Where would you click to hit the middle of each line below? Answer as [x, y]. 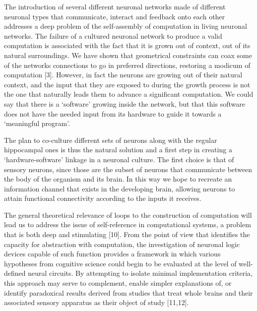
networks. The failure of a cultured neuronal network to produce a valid [113, 35]
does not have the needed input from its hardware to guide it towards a [113, 113]
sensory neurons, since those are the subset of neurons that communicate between [128, 169]
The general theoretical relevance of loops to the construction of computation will [128, 215]
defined [15, 273]
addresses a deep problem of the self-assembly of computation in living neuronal [126, 26]
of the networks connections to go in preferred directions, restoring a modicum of [127, 65]
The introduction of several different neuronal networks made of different [115, 6]
